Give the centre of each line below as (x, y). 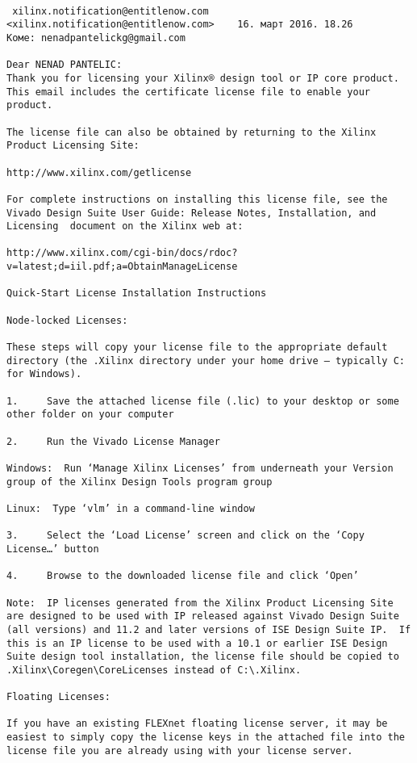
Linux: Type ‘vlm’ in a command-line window (131, 508)
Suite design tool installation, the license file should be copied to (203, 657)
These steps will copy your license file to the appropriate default (197, 348)
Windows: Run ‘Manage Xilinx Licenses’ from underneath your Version (200, 468)
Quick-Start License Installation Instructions (137, 293)
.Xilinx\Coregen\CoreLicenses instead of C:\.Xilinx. (154, 670)
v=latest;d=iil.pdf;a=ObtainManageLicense (122, 267)
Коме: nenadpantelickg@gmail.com (96, 38)
